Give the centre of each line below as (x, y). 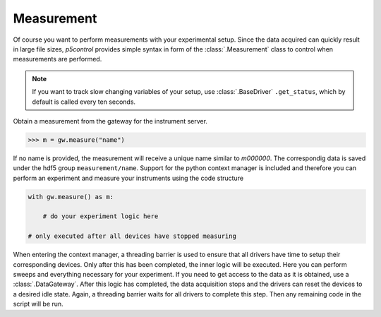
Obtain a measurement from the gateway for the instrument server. (110, 121)
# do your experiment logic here (101, 216)
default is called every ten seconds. (84, 102)
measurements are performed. (58, 59)
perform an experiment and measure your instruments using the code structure (128, 178)
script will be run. (38, 304)
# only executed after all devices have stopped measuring (132, 236)
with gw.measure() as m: (71, 197)
